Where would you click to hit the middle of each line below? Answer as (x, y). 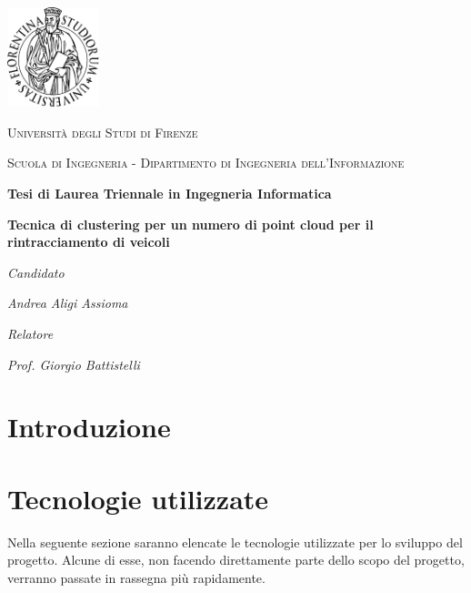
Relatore (30, 333)
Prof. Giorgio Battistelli (74, 364)
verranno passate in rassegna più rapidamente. (136, 577)
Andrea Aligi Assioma (68, 303)
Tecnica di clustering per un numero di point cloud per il (190, 224)
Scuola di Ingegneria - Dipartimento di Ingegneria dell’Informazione (206, 163)
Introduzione (89, 427)
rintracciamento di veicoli (89, 242)
